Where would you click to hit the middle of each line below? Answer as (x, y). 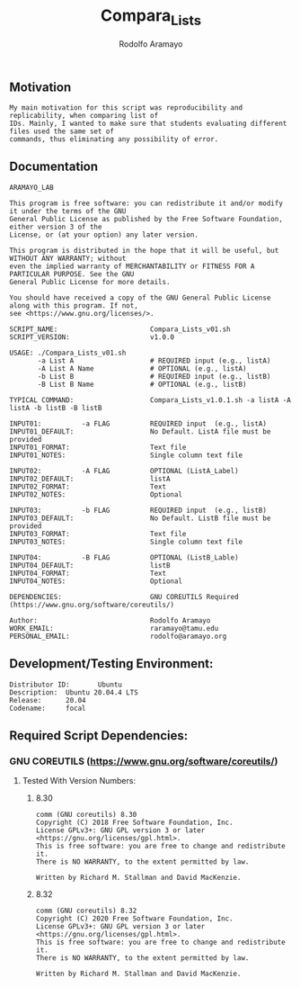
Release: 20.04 (48, 700)
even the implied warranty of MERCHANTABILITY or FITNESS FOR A (132, 266)
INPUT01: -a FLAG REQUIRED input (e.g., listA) (138, 424)
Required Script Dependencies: (99, 736)
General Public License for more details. (90, 282)
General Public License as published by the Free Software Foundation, (146, 219)
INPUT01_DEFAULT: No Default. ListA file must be (140, 431)
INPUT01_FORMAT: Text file (98, 447)
